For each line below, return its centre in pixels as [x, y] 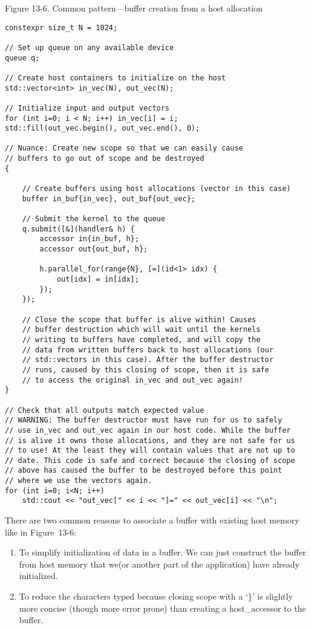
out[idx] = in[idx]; [98, 279]
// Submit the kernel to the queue [93, 219]
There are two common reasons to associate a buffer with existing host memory [152, 520]
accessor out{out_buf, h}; [94, 249]
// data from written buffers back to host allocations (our [148, 350]
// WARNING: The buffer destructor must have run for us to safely [144, 420]
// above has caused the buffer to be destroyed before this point [144, 471]
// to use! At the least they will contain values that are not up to [150, 451]
